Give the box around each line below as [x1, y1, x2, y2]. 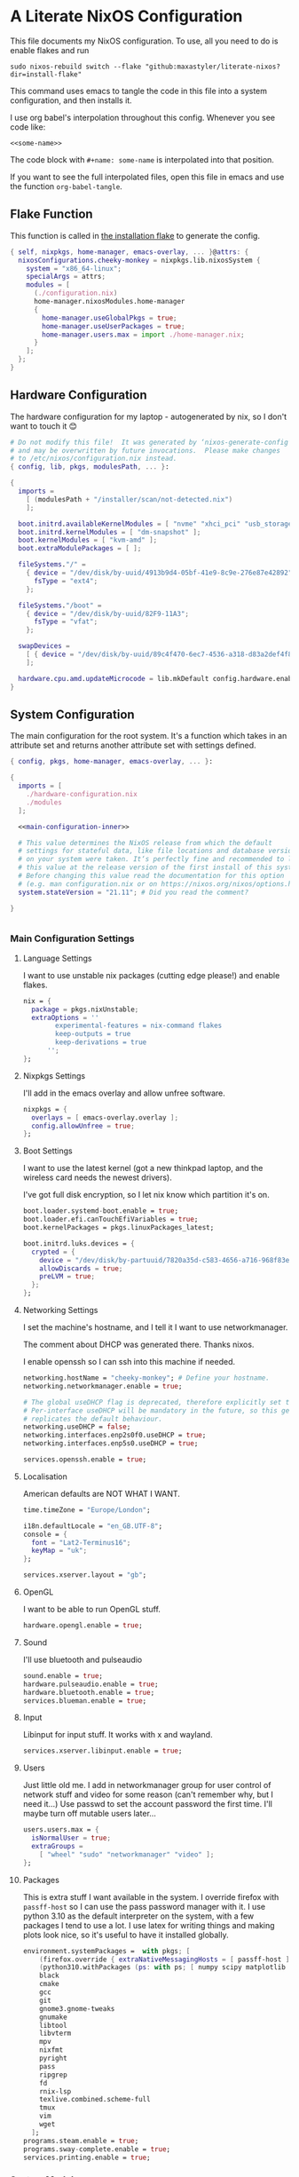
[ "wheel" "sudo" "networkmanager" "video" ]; [39, 1849, 215, 1859]
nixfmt [39, 2046, 64, 2054]
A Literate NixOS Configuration [10, 6, 243, 27]
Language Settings [22, 953, 92, 963]
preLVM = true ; [39, 1272, 96, 1281]
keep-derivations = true [55, 1038, 147, 1047]
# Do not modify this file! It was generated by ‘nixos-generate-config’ [10, 438, 293, 447]
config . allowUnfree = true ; [31, 1121, 136, 1130]
